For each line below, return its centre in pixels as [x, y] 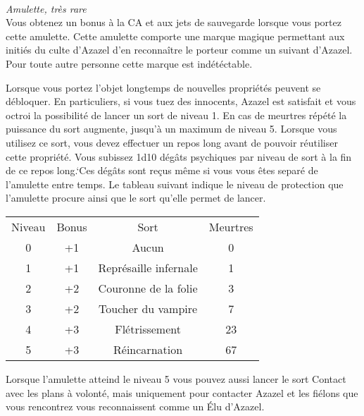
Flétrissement [148, 329]
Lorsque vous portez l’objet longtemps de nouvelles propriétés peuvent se [163, 87]
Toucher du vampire [148, 308]
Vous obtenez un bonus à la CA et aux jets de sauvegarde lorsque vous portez [174, 22]
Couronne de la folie [148, 288]
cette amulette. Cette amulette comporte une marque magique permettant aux [175, 36]
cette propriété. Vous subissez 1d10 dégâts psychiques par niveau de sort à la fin [179, 156]
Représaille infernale [148, 267]
